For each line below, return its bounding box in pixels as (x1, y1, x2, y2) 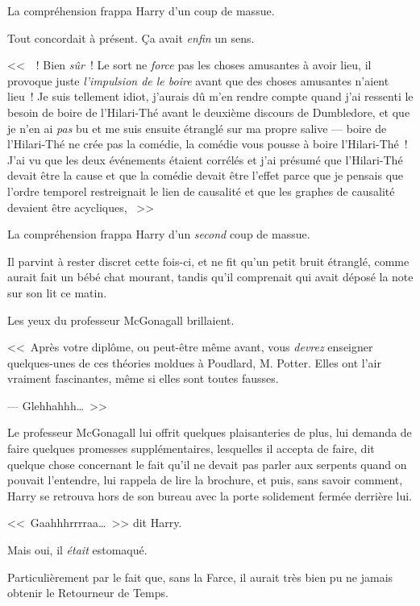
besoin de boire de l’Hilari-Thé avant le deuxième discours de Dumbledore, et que (7, 103, 410, 120)
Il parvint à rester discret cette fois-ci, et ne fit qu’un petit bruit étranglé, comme (7, 252, 410, 269)
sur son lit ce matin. (7, 284, 107, 301)
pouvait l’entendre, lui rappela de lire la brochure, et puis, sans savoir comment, (7, 471, 403, 488)
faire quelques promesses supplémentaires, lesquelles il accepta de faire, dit (7, 440, 375, 457)
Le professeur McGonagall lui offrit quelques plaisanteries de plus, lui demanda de (7, 424, 412, 441)
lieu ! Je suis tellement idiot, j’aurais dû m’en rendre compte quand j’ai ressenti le (7, 88, 414, 105)
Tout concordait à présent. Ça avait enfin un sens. (7, 29, 255, 46)
